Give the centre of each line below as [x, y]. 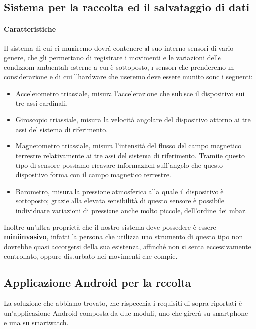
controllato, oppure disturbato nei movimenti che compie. [91, 256]
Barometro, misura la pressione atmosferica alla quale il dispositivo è [120, 191]
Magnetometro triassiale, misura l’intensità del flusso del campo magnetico [128, 146]
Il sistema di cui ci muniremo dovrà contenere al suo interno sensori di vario [119, 48]
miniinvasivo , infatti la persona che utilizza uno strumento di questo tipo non [124, 237]
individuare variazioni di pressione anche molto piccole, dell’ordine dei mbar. [131, 210]
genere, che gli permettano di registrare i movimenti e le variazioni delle [112, 57]
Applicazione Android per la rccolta [98, 282]
